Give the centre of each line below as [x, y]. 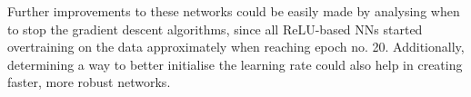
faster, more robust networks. [89, 82]
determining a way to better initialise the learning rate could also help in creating [235, 64]
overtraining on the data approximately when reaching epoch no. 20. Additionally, [236, 47]
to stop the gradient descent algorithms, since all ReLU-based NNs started [215, 29]
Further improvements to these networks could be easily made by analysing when [234, 11]
